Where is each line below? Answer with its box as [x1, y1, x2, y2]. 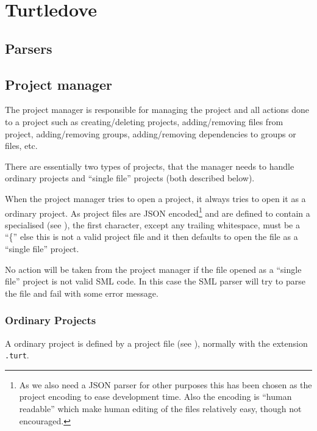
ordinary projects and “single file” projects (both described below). [5, 172, 255, 184]
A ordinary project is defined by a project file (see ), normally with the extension [5, 336, 308, 349]
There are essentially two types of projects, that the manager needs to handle [5, 159, 294, 172]
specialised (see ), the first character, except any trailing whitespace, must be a [5, 218, 300, 231]
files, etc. [5, 139, 38, 152]
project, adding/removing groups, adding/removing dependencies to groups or [5, 127, 296, 140]
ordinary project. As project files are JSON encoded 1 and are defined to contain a [5, 205, 310, 219]
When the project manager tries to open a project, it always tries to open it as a [5, 192, 306, 205]
